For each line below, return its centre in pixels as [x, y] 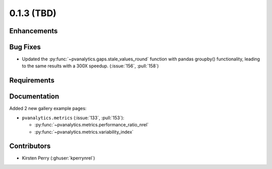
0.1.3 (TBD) [33, 13]
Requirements [32, 80]
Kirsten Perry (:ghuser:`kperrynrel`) [58, 158]
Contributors [30, 146]
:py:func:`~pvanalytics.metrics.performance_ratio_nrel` [92, 125]
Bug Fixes [25, 47]
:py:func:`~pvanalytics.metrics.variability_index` [84, 132]
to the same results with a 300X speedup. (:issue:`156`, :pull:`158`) [90, 66]
